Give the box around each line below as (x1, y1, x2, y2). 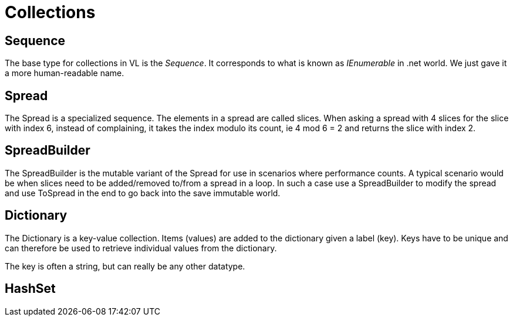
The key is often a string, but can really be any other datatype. (5, 261, 245, 271)
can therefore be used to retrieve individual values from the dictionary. (5, 243, 277, 253)
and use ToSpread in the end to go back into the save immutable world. (5, 187, 281, 198)
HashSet (5, 281, 56, 296)
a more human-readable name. (5, 68, 124, 78)
